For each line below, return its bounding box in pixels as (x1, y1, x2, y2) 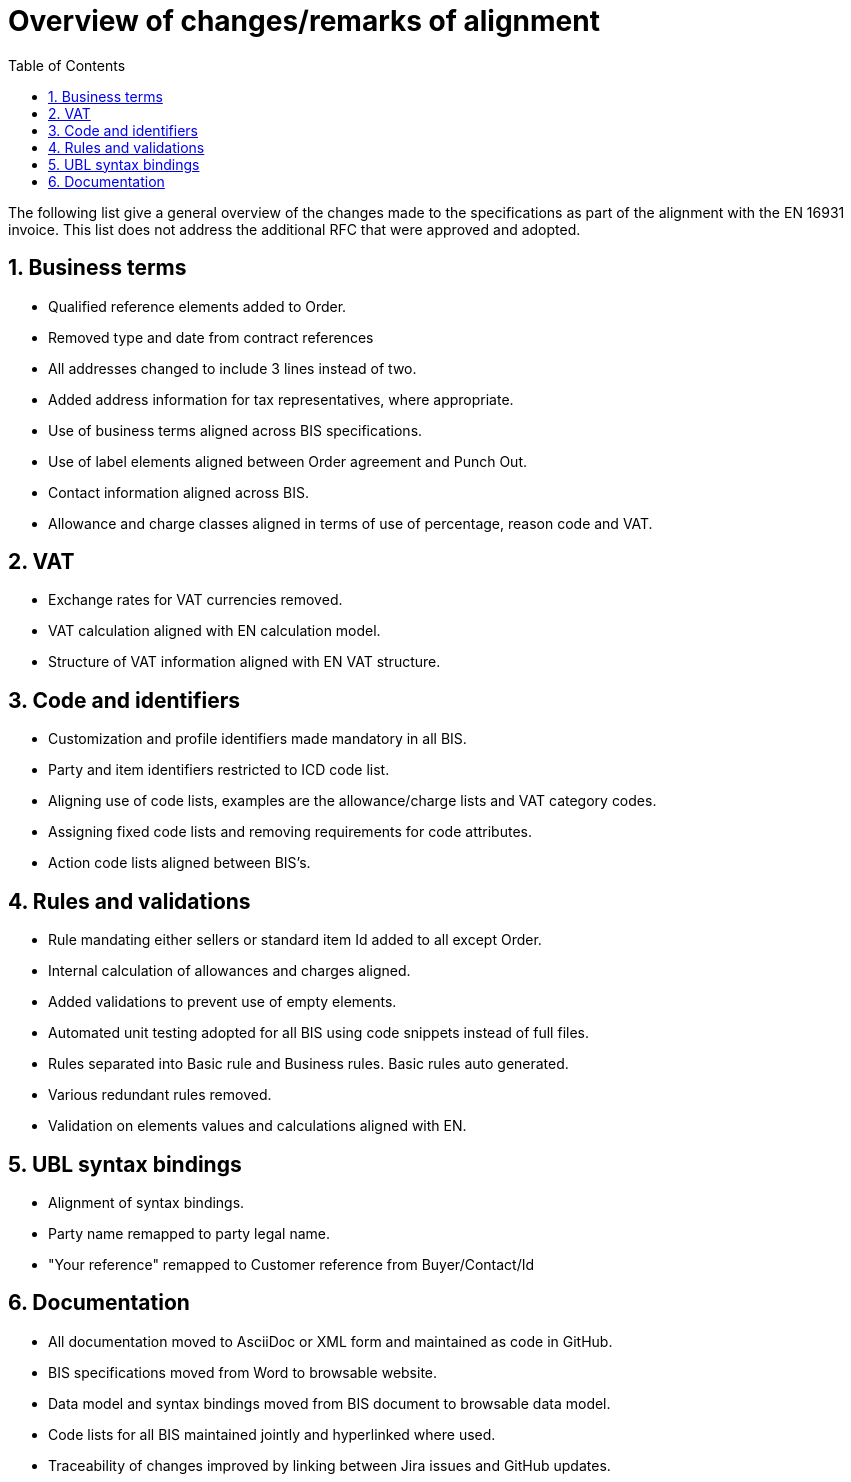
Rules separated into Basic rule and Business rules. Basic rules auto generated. (48, 1055, 569, 1073)
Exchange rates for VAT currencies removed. (48, 591, 343, 609)
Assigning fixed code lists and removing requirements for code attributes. (48, 823, 532, 841)
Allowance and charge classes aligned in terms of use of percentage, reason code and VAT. (48, 514, 653, 532)
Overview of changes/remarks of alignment (8, 4, 600, 38)
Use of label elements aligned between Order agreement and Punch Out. (48, 452, 528, 470)
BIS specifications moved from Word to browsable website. (48, 1363, 438, 1381)
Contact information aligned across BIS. (48, 483, 310, 501)
